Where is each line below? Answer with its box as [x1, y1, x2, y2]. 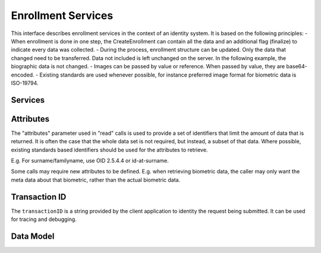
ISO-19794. [11, 79, 39, 86]
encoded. [11, 71, 35, 78]
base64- [286, 63, 307, 70]
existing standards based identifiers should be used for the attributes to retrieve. [11, 146, 208, 153]
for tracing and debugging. [11, 216, 77, 223]
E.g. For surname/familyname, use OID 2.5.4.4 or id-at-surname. [11, 157, 169, 164]
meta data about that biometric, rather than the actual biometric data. [11, 176, 181, 184]
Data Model [11, 231, 55, 241]
